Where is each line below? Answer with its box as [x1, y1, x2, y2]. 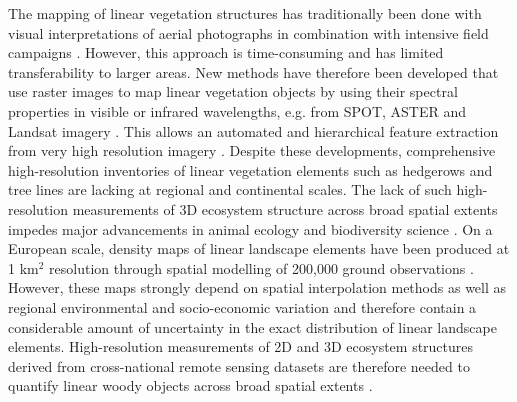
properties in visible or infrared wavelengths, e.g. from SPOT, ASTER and [8, 100, 467, 121]
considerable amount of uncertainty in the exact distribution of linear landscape [8, 316, 497, 337]
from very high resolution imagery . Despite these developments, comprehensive [8, 140, 496, 161]
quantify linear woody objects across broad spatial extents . [8, 375, 373, 396]
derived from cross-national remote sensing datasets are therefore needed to [8, 355, 470, 376]
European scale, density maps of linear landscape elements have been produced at [8, 238, 510, 259]
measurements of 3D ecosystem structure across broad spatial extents [72, 198, 498, 219]
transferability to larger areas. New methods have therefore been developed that [8, 61, 499, 82]
